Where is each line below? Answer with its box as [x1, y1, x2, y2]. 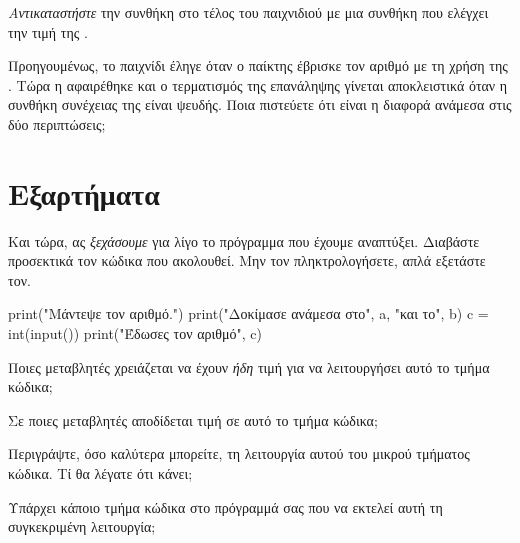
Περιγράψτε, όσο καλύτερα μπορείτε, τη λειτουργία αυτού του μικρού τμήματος [8, 443, 470, 464]
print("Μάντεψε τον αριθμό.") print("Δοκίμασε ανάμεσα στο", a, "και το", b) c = [8, 303, 489, 324]
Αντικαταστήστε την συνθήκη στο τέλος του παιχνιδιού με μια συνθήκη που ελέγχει [8, 2, 489, 22]
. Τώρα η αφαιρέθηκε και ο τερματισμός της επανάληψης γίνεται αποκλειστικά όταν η [8, 74, 508, 95]
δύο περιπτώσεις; [8, 113, 106, 134]
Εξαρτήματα [8, 172, 160, 213]
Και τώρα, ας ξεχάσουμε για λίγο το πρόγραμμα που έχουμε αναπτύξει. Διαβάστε [8, 230, 480, 251]
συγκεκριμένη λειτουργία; [8, 516, 156, 537]
